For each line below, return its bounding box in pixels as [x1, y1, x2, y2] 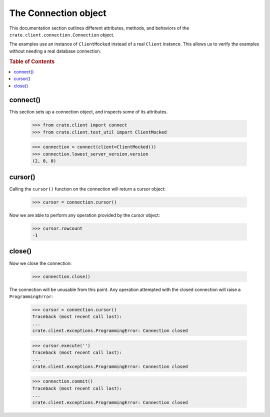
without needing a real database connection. [9, 48, 101, 54]
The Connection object [9, 7, 107, 18]
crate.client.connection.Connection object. [9, 31, 114, 37]
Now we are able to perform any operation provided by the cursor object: [9, 212, 160, 218]
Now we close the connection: [9, 260, 72, 266]
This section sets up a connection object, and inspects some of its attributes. [9, 109, 168, 115]
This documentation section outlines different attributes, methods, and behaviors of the [9, 25, 189, 31]
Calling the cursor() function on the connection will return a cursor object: [9, 185, 166, 192]
